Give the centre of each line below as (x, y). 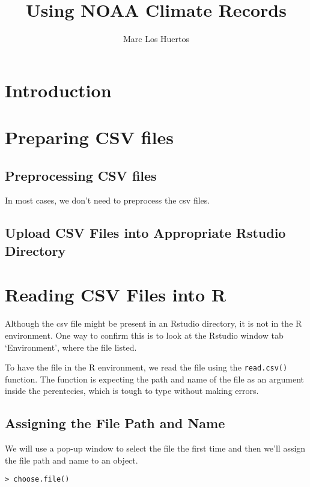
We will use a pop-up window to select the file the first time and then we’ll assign (155, 448)
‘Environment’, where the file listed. (71, 347)
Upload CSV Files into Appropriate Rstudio (145, 233)
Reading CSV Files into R (116, 295)
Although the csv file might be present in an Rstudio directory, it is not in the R (153, 323)
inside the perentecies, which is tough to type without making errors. (132, 391)
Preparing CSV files (90, 137)
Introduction (58, 90)
